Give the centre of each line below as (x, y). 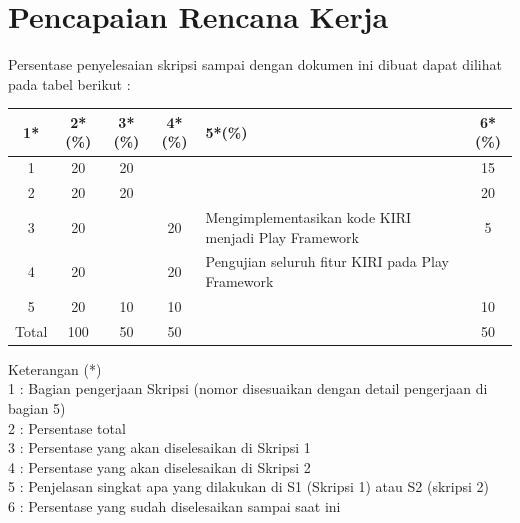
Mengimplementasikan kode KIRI (308, 216)
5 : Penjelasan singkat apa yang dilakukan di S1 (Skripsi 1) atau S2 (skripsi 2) (248, 486)
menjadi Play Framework (282, 236)
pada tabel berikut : (69, 83)
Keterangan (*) (55, 368)
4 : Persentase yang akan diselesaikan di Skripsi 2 (159, 466)
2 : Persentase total (67, 427)
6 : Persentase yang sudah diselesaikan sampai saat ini (174, 505)
